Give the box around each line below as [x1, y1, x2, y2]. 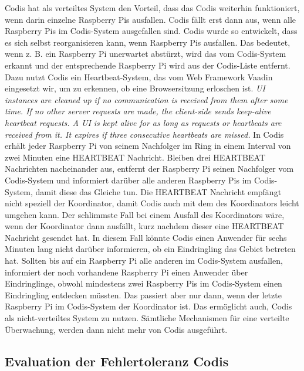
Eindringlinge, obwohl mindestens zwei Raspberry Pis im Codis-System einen [5, 277, 282, 290]
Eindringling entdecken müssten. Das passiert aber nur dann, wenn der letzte [5, 288, 282, 301]
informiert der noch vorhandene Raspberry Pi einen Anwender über [5, 266, 248, 278]
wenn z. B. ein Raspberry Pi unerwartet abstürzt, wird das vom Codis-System [5, 47, 286, 60]
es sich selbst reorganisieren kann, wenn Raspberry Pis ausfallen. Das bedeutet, [5, 36, 291, 48]
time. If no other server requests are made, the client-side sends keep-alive [5, 105, 271, 117]
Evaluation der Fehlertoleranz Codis [5, 352, 229, 370]
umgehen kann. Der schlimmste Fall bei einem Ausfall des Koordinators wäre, [5, 208, 285, 220]
